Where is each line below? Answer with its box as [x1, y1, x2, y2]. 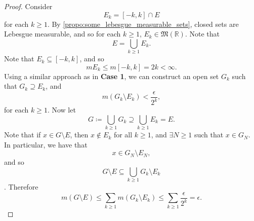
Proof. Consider [4, 1, 53, 11]
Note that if [4, 129, 41, 140]
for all [113, 129, 133, 140]
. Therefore [4, 181, 38, 192]
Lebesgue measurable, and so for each [4, 28, 121, 39]
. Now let [47, 104, 76, 115]
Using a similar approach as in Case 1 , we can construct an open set [4, 70, 219, 81]
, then [70, 129, 89, 140]
